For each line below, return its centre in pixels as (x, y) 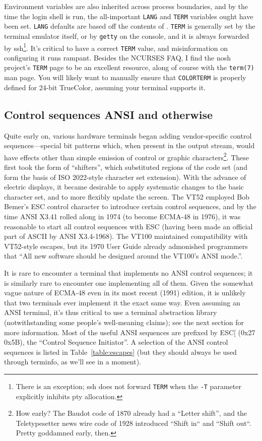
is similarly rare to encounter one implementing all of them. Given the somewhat (129, 282)
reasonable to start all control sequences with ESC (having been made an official (128, 226)
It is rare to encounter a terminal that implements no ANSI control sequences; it (128, 272)
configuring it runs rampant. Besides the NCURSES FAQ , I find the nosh (118, 57)
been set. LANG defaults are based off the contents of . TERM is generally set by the (130, 26)
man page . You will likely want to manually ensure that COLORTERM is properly (125, 77)
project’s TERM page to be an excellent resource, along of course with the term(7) (129, 67)
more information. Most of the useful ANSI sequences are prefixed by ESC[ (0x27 (130, 332)
